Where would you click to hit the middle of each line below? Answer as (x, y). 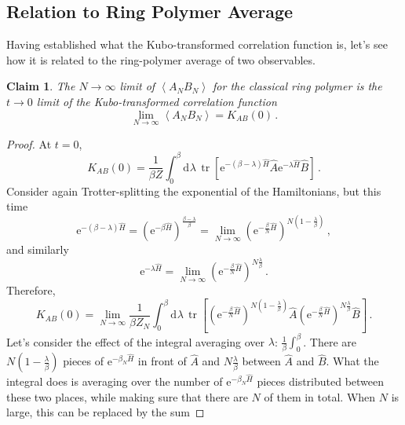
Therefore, (31, 290)
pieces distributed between (321, 381)
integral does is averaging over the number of (115, 381)
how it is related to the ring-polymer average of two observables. (161, 59)
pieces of (84, 361)
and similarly (38, 249)
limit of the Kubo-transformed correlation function (157, 101)
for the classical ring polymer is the (297, 86)
